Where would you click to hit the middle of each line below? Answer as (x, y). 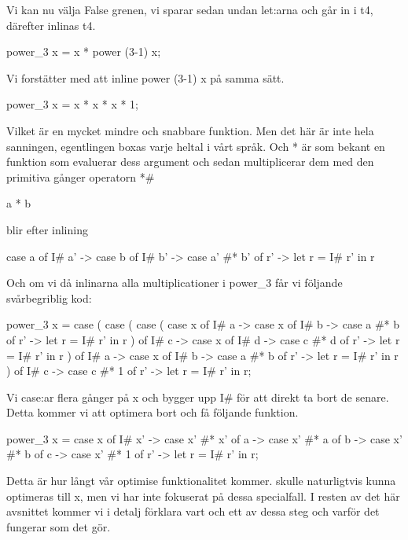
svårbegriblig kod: (49, 298)
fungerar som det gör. (59, 526)
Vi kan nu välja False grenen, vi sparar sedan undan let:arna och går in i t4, (190, 9)
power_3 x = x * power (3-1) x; (84, 51)
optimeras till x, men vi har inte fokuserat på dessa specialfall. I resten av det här (203, 496)
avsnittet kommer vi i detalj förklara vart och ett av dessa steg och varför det (193, 511)
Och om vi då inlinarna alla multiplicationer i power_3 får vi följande (175, 283)
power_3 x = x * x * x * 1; (73, 104)
